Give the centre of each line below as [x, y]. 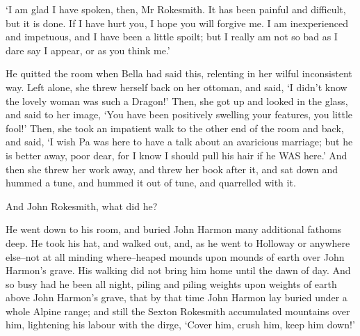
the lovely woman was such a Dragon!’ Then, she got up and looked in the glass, [177, 101]
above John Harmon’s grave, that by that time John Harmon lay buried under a [177, 297]
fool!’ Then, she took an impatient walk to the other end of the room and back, [175, 128]
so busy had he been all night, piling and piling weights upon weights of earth [171, 283]
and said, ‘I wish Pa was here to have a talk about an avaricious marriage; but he [179, 142]
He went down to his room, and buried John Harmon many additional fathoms [174, 229]
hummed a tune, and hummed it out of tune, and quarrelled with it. [151, 183]
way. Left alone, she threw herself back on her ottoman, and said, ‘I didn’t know [177, 87]
